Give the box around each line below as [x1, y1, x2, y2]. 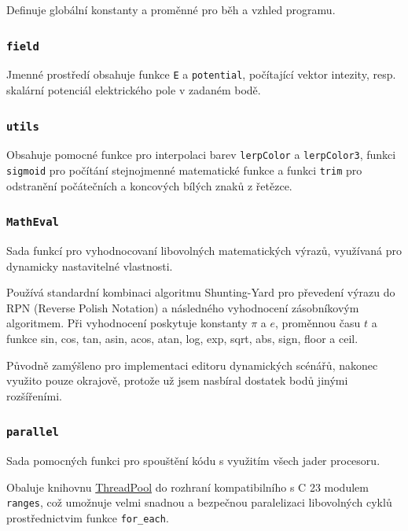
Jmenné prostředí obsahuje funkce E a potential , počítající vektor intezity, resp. [6, 66, 396, 83]
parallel [6, 426, 59, 439]
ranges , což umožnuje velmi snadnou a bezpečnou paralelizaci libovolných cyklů [6, 494, 392, 511]
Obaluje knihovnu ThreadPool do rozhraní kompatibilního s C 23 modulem [6, 478, 369, 495]
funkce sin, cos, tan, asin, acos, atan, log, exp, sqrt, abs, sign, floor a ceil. [6, 330, 358, 347]
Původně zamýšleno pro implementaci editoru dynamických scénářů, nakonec [6, 356, 378, 373]
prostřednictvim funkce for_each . [6, 510, 169, 526]
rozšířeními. [6, 387, 62, 404]
